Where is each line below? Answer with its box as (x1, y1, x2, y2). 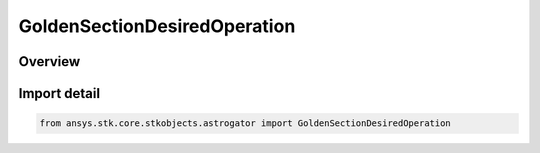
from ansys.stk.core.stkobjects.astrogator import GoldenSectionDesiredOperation (39, 118, 452, 129)
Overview (18, 53, 81, 70)
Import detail (18, 85, 100, 102)
